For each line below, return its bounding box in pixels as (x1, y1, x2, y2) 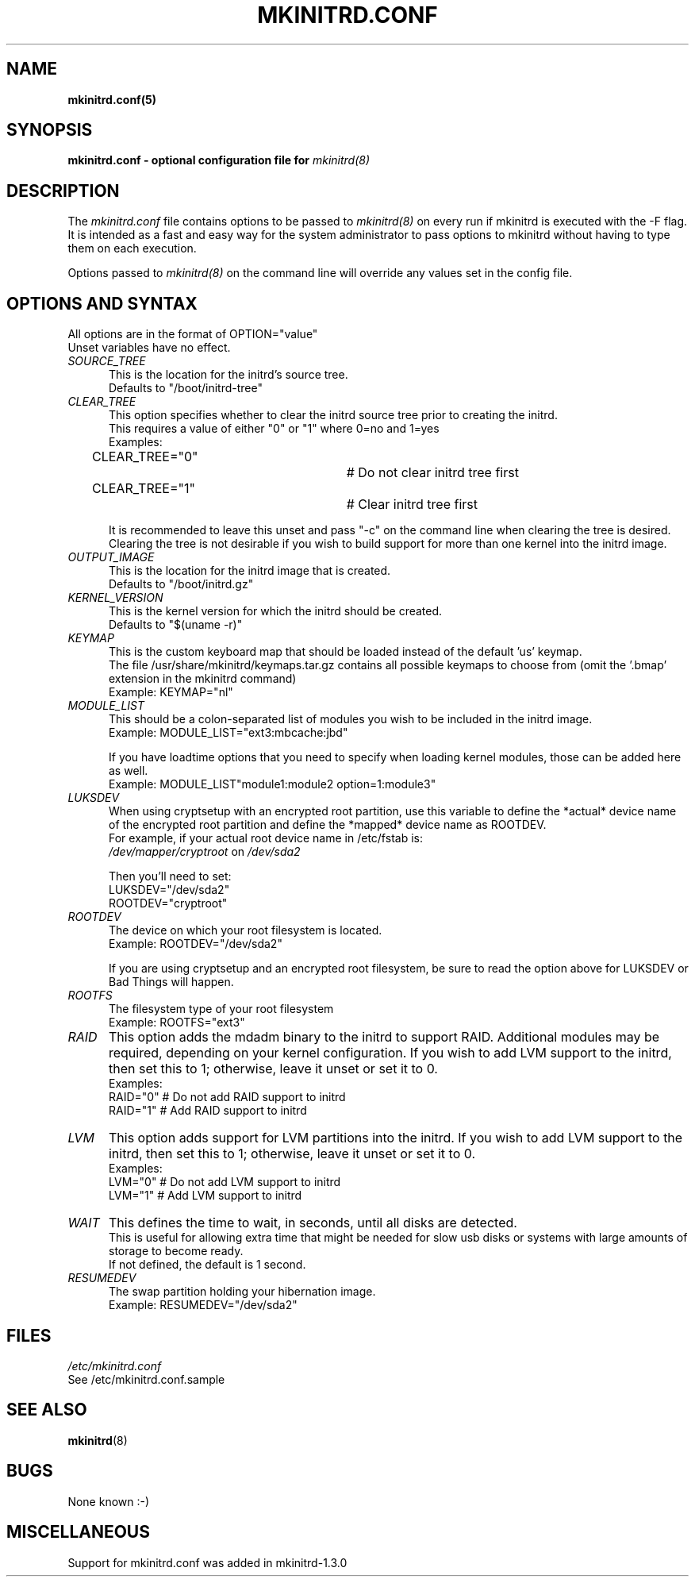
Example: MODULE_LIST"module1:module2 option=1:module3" (109, 777, 436, 791)
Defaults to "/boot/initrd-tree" (109, 381, 263, 395)
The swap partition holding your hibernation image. (109, 1285, 376, 1299)
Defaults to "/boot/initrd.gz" (109, 577, 254, 591)
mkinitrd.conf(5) (67, 92, 156, 106)
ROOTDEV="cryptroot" (109, 896, 228, 911)
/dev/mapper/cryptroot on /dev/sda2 (109, 845, 301, 859)
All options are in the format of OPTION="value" (67, 327, 318, 341)
